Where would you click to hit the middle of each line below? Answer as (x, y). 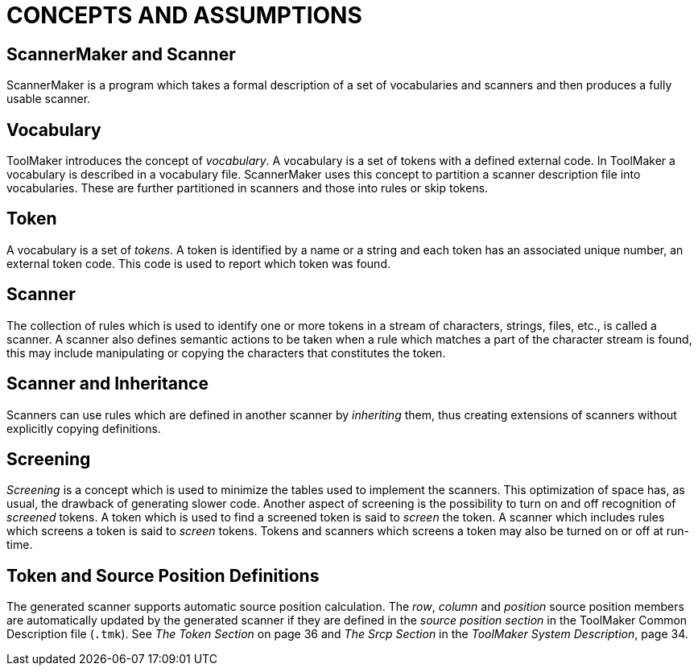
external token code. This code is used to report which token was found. (198, 263)
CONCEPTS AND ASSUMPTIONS (184, 15)
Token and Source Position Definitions (163, 575)
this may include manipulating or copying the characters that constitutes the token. (226, 352)
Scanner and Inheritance (107, 384)
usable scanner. (49, 99)
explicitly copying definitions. (84, 428)
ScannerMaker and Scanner (121, 54)
